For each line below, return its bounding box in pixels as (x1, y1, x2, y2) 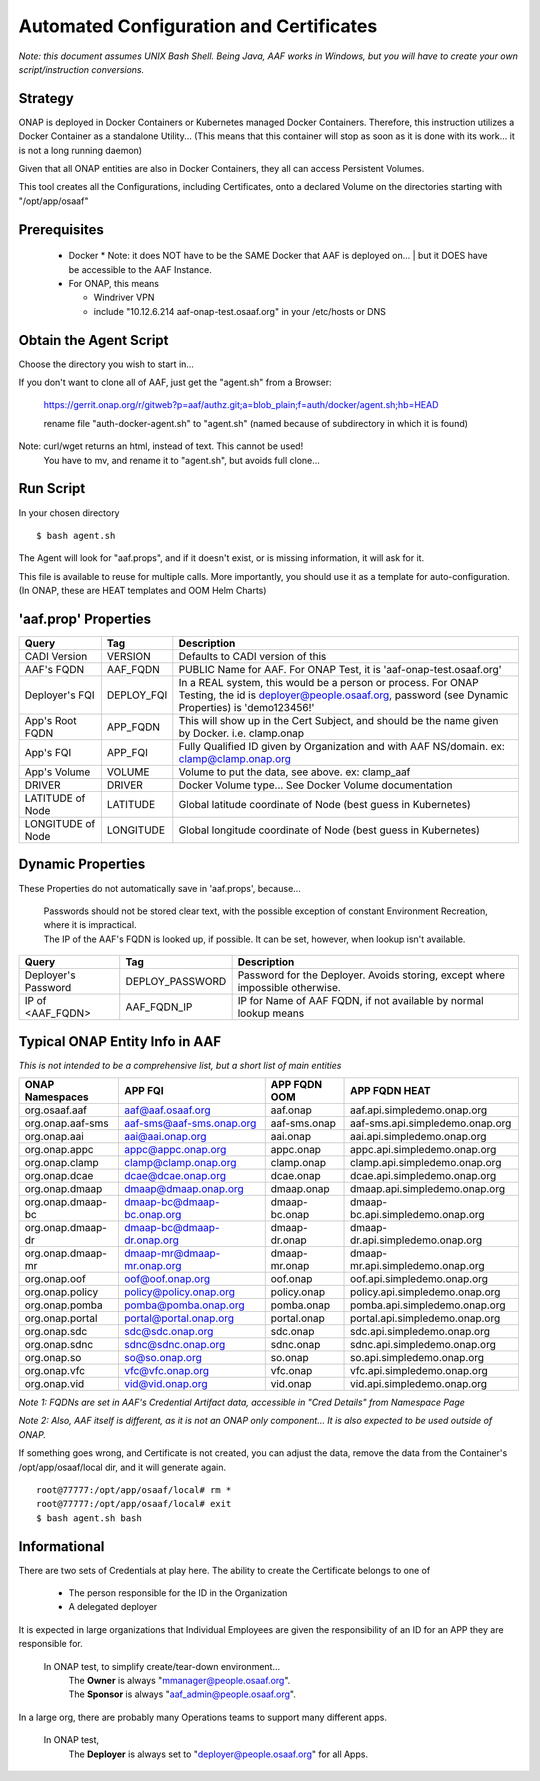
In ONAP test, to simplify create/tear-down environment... (43, 1660, 281, 1672)
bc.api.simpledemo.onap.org (350, 1207, 485, 1221)
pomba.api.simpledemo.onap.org (350, 1298, 506, 1312)
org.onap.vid (24, 1376, 85, 1390)
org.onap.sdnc (24, 1337, 94, 1351)
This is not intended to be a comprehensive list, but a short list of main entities (18, 1059, 342, 1071)
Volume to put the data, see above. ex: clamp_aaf (178, 765, 411, 779)
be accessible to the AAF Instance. (68, 263, 212, 275)
